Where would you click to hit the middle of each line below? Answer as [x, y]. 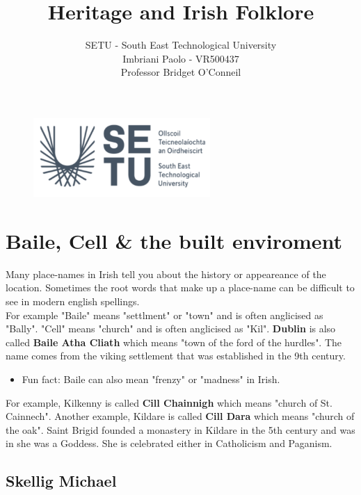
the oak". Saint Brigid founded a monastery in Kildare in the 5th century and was [180, 429]
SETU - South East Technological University [181, 45]
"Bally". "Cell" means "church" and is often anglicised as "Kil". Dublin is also [171, 328]
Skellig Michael [61, 481]
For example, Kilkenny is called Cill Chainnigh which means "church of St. [169, 402]
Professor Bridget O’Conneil [181, 72]
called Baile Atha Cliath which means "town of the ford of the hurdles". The [174, 342]
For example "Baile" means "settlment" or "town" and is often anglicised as [165, 315]
